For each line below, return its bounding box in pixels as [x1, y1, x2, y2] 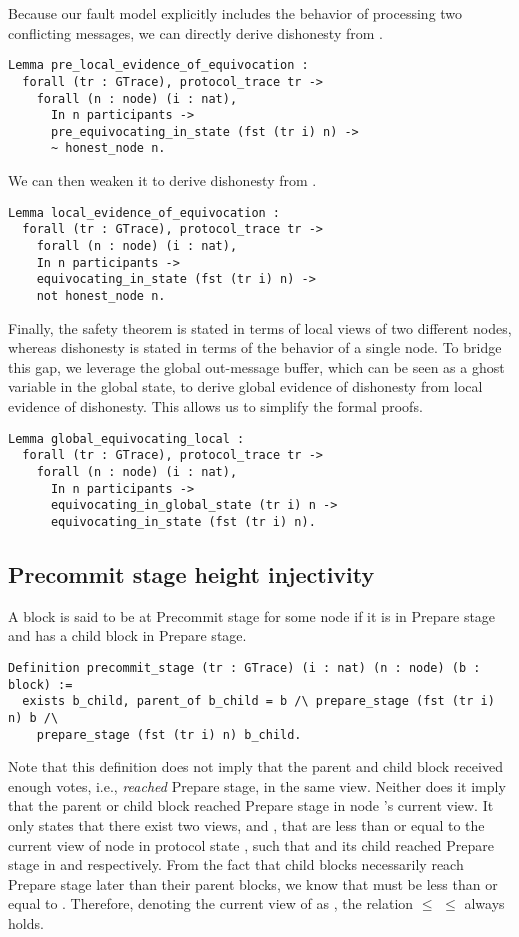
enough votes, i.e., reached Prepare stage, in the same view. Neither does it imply [8, 775, 506, 796]
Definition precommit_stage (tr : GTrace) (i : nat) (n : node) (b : [8, 660, 481, 675]
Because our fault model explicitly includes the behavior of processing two [8, 3, 463, 23]
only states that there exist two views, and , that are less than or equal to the [8, 815, 485, 836]
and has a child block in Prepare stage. [8, 625, 247, 646]
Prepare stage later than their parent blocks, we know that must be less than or [8, 873, 498, 894]
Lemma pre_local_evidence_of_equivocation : [8, 58, 309, 73]
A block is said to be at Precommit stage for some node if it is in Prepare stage [8, 605, 496, 626]
